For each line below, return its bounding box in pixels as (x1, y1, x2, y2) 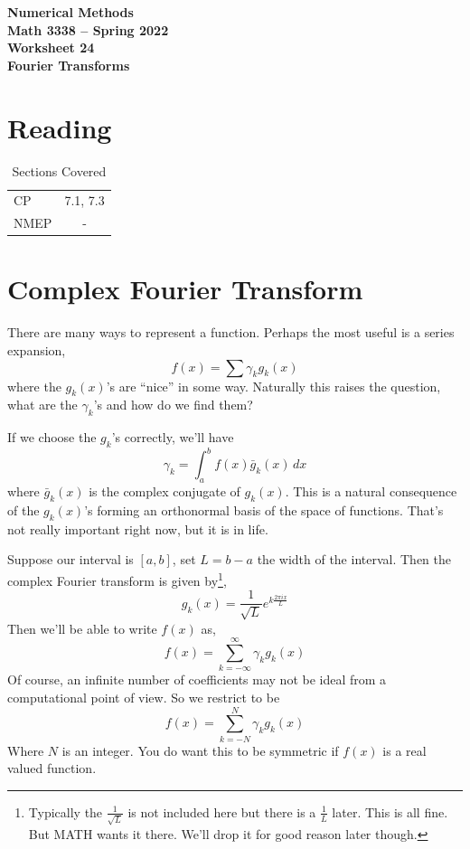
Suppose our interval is (7, 550, 134, 569)
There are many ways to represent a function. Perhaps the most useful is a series (7, 323, 455, 342)
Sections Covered (12, 161, 107, 180)
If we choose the (7, 428, 97, 447)
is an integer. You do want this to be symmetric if (61, 741, 339, 759)
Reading (7, 108, 112, 146)
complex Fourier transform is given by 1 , (7, 569, 227, 590)
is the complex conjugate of (89, 482, 240, 501)
